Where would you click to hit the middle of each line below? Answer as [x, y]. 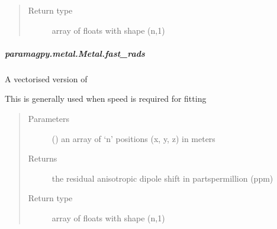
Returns [43, 158]
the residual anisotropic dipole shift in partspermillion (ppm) [162, 178]
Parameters [49, 118]
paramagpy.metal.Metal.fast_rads [75, 53]
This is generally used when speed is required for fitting [106, 99]
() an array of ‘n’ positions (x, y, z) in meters [133, 138]
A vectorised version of [46, 78]
